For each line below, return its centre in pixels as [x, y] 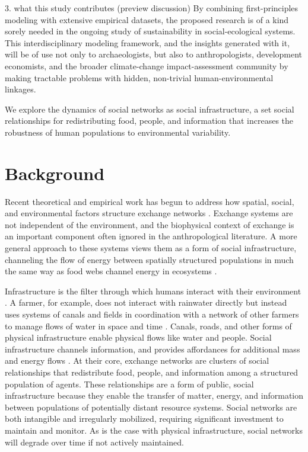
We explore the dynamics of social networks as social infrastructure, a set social [150, 109]
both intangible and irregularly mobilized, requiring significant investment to [144, 419]
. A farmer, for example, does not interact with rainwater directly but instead [146, 302]
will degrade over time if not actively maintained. [94, 442]
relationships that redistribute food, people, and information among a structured [152, 372]
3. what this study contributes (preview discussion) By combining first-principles [152, 8]
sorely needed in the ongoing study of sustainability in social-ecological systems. [150, 31]
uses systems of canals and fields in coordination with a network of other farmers [152, 314]
